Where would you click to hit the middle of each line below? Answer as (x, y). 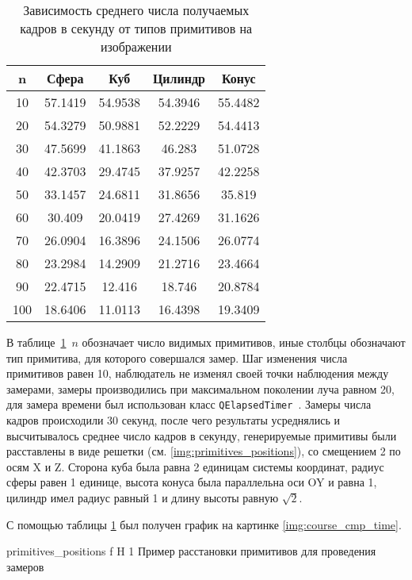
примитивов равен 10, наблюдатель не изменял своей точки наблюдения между (198, 373)
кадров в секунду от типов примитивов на (136, 28)
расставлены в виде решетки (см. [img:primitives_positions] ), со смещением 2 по (204, 451)
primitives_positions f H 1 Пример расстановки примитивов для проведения (191, 551)
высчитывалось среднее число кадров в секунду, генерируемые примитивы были (202, 435)
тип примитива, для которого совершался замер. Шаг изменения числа (177, 357)
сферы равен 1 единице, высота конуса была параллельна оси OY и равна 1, (192, 482)
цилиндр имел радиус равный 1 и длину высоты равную (143, 497)
